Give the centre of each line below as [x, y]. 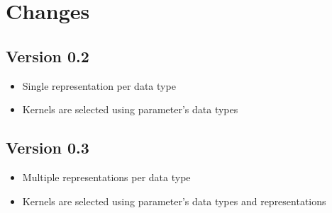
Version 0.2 [48, 56]
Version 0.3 [48, 148]
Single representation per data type [99, 85]
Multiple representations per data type [106, 177]
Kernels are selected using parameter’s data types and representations [174, 201]
